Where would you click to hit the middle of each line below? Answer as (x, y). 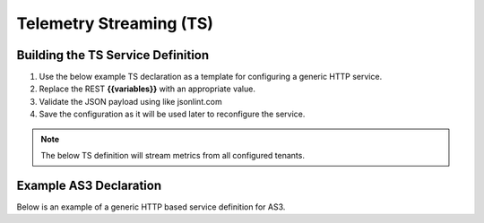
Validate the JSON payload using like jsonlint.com (131, 101)
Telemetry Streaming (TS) (115, 23)
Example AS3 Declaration (89, 185)
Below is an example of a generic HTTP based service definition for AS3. (151, 207)
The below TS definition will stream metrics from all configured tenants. (173, 156)
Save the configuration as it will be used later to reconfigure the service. (172, 114)
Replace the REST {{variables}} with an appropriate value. (147, 89)
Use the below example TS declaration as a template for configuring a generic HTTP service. (211, 77)
